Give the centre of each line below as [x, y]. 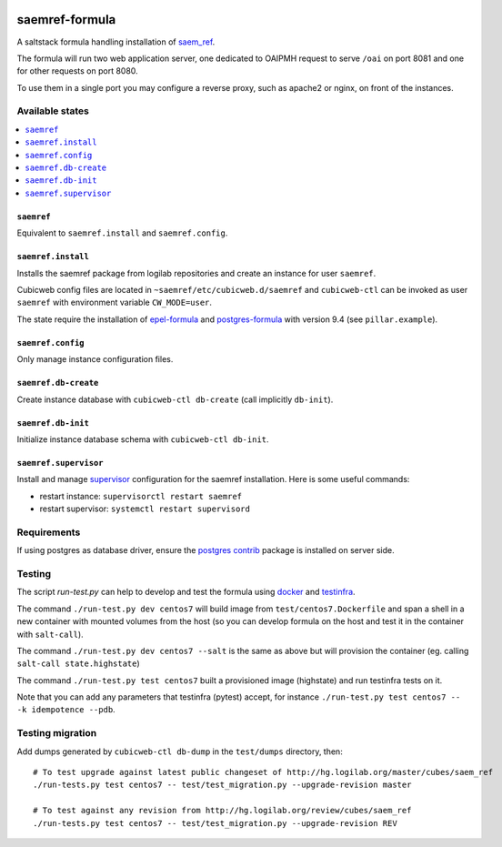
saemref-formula [66, 20]
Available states [53, 111]
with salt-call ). [50, 634]
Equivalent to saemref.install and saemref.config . [122, 233]
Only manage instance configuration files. [95, 359]
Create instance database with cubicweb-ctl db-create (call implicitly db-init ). [175, 399]
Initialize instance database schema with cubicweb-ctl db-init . [143, 439]
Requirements [49, 532]
